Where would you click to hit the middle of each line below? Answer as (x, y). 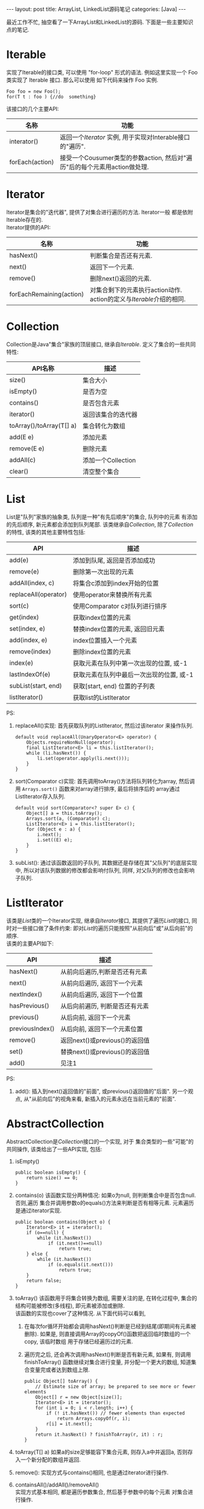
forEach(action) (32, 162)
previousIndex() (32, 1028)
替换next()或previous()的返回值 (105, 1051)
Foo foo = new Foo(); (34, 91)
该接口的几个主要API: (33, 108)
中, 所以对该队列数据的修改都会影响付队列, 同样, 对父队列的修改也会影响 (105, 870)
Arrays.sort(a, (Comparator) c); (69, 818)
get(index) (24, 617)
